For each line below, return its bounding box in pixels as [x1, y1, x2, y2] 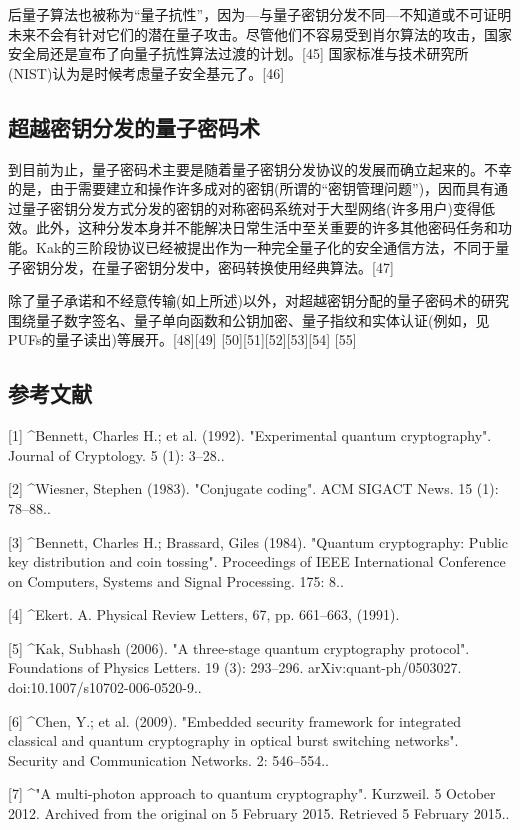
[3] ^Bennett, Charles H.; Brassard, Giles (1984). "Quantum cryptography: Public [8, 531, 508, 552]
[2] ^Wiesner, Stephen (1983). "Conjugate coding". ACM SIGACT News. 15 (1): [8, 478, 499, 499]
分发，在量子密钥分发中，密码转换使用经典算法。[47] [49, 256, 394, 277]
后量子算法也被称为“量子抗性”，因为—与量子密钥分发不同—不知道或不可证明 [8, 4, 512, 24]
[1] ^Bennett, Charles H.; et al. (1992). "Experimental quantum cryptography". [8, 425, 492, 446]
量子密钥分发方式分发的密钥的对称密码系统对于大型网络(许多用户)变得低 [21, 197, 495, 218]
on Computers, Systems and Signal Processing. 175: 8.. [8, 570, 344, 591]
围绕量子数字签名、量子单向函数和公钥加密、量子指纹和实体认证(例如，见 [8, 309, 490, 330]
